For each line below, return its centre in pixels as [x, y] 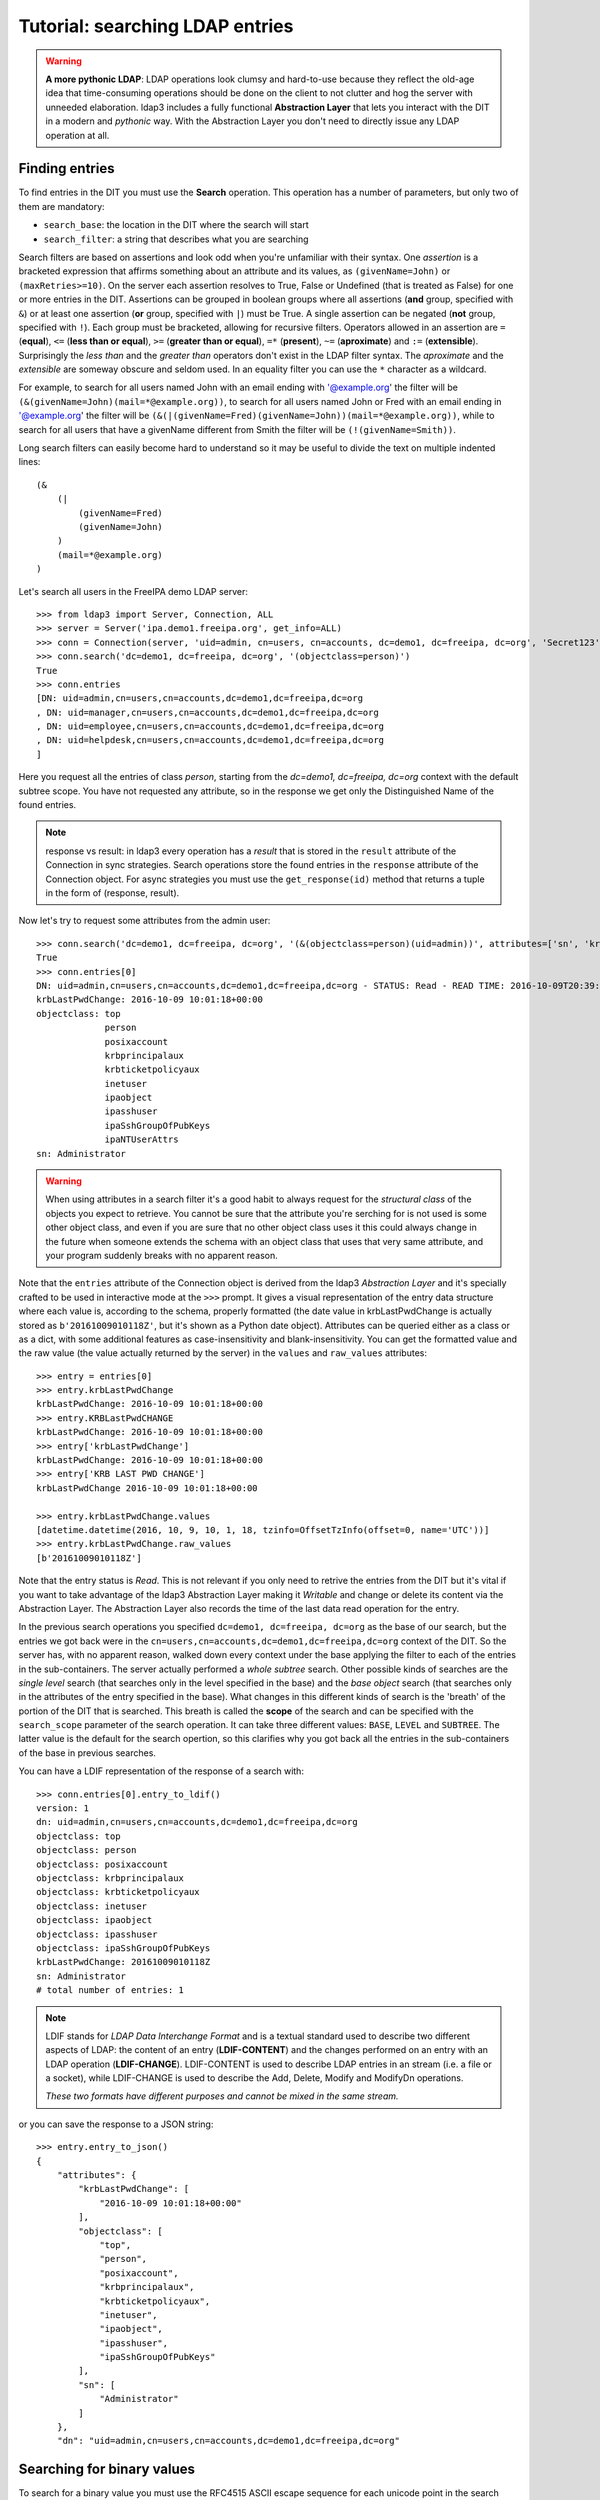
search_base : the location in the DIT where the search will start [176, 225]
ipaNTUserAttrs [141, 1139]
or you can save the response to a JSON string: [116, 2124]
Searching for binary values [106, 2469]
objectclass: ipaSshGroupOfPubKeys [123, 1948]
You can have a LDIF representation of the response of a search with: [161, 1771]
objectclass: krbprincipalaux [110, 1878]
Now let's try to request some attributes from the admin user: [144, 921]
